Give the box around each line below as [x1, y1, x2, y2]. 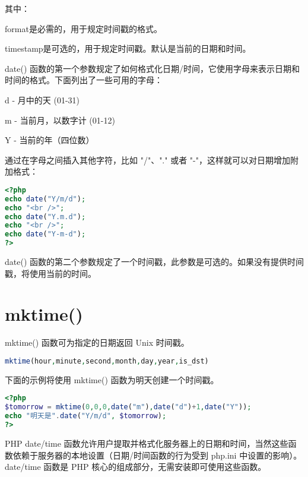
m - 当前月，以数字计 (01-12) [5, 113, 115, 126]
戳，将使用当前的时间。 [5, 267, 96, 279]
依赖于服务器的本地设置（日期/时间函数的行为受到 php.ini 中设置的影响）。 [12, 448, 302, 461]
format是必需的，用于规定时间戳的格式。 [5, 22, 162, 34]
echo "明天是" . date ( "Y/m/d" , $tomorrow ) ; [5, 412, 167, 421]
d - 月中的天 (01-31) [5, 93, 80, 106]
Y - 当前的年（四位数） [5, 134, 94, 146]
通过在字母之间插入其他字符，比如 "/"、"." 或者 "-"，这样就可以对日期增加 [5, 153, 290, 166]
